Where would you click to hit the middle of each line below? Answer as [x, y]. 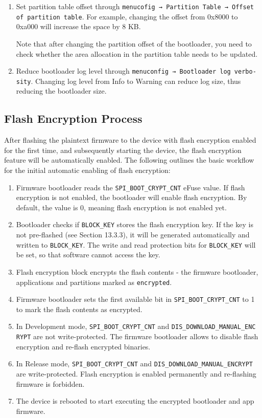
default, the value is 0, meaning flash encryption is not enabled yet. [121, 207]
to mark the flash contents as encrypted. [79, 309]
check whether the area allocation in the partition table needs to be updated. [137, 53]
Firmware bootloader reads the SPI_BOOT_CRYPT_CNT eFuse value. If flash [130, 187]
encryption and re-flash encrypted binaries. [83, 346]
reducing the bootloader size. [61, 91]
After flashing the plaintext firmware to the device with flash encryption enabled [130, 140]
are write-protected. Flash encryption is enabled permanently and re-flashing [136, 373]
